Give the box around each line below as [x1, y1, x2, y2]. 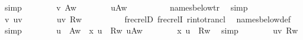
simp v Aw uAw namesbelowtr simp [4, 1, 248, 13]
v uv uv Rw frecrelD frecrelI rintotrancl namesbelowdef [4, 12, 291, 25]
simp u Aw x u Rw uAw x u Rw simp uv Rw [4, 24, 298, 36]
